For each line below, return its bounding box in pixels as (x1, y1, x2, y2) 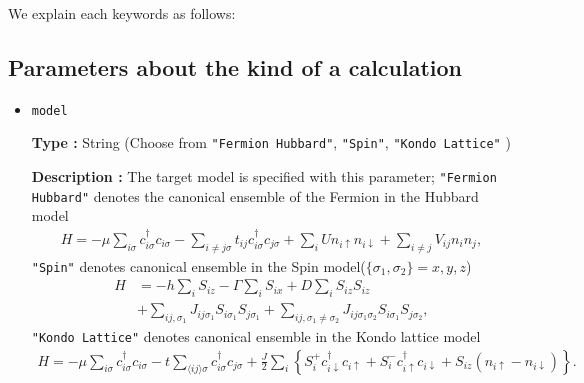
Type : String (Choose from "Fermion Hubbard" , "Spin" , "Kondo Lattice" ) (31, 132, 511, 153)
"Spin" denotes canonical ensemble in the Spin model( (31, 255, 366, 276)
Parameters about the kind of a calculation (8, 51, 463, 82)
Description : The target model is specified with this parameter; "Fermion (31, 166, 497, 187)
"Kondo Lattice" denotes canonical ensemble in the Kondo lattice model (31, 325, 481, 346)
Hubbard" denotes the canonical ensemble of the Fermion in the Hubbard (31, 185, 479, 206)
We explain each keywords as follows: (8, 3, 236, 23)
